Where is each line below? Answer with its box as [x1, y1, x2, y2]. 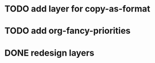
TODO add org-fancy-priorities [4, 25, 131, 37]
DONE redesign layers [4, 47, 95, 58]
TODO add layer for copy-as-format [4, 3, 151, 14]
